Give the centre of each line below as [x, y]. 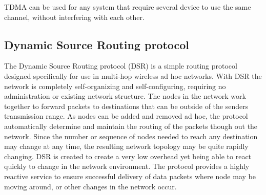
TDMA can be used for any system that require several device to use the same [128, 7]
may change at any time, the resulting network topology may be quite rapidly [126, 146]
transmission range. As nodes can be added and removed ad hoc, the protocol [126, 116]
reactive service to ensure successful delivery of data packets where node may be [130, 176]
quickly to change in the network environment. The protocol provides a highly [127, 166]
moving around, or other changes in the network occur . [90, 186]
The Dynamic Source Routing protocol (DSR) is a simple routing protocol [121, 66]
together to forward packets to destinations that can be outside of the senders [126, 106]
